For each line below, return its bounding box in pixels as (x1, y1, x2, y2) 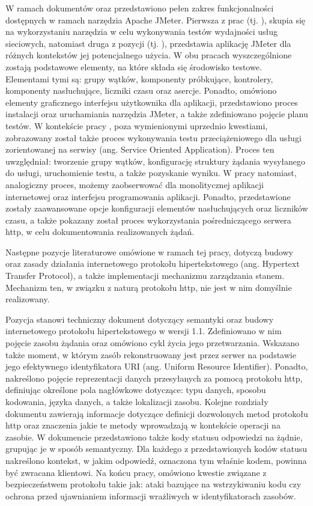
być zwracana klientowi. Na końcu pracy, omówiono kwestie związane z (5, 466, 267, 478)
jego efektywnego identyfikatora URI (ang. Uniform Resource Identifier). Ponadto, (5, 360, 308, 373)
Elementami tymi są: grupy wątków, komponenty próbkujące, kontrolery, (5, 72, 273, 85)
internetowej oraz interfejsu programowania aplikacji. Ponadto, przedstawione (5, 190, 291, 203)
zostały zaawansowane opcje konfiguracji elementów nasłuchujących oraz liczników (5, 202, 308, 215)
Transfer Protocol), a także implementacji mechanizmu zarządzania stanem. (5, 269, 285, 282)
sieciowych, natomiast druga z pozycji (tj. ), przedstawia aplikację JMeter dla (5, 37, 291, 49)
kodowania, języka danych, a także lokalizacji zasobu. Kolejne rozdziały (5, 395, 269, 407)
